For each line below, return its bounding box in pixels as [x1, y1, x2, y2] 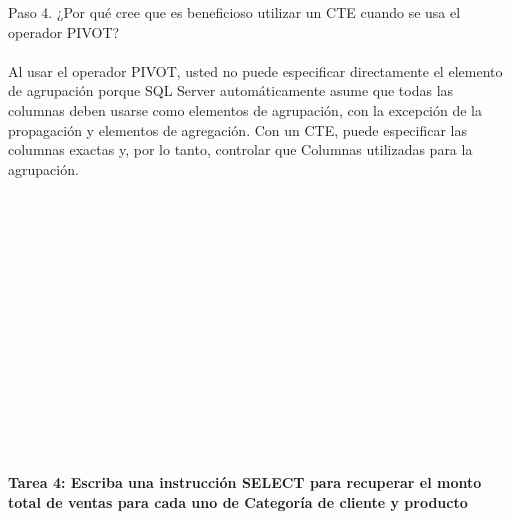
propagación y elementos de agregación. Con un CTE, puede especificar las [8, 119, 468, 140]
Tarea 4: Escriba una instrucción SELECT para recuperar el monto [8, 472, 482, 493]
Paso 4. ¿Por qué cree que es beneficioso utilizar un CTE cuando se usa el [8, 2, 461, 22]
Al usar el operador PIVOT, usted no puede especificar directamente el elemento [8, 60, 503, 81]
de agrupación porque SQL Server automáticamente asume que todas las [8, 80, 454, 101]
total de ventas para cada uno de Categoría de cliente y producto [8, 491, 468, 512]
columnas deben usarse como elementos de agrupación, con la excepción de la [8, 99, 482, 120]
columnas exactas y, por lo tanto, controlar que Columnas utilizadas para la [8, 139, 473, 160]
